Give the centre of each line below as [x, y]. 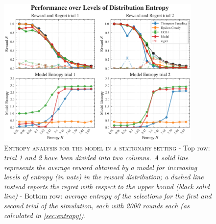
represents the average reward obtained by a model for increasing [101, 167]
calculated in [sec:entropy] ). [45, 215]
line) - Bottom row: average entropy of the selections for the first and [108, 196]
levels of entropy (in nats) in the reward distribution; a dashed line [104, 177]
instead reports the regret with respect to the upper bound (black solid [107, 186]
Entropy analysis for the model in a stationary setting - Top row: [107, 148]
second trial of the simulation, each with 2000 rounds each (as [97, 205]
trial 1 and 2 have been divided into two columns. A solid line [96, 157]
